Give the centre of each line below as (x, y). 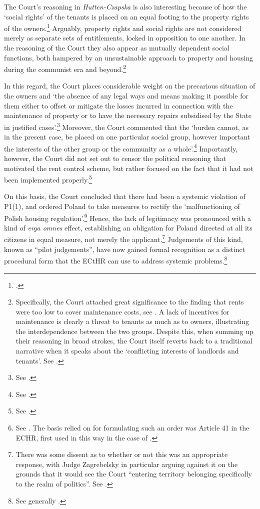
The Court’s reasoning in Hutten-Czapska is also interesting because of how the (125, 6)
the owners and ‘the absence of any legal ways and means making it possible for (126, 96)
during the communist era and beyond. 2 (65, 68)
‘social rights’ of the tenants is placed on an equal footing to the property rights (126, 16)
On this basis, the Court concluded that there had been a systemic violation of (125, 196)
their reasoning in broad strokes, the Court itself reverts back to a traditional (134, 341)
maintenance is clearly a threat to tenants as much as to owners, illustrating (132, 321)
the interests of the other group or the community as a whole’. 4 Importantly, (121, 147)
